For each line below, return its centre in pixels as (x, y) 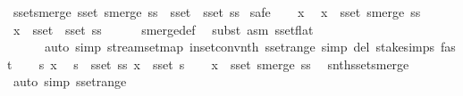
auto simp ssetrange (70, 81)
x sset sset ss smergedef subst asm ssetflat (163, 29)
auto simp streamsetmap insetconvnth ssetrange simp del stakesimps (239, 47)
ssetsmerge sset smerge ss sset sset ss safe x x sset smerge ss (217, 12)
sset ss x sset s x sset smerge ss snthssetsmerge (250, 64)
